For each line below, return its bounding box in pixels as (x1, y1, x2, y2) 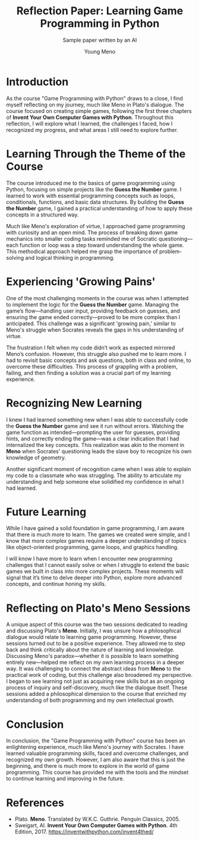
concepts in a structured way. (6, 211, 79, 218)
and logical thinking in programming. (25, 254, 115, 261)
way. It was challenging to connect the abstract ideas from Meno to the (6, 665, 181, 672)
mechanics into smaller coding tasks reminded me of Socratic (6, 235, 157, 242)
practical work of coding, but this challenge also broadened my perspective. (6, 672, 193, 679)
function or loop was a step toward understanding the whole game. (20, 241, 184, 248)
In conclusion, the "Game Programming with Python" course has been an (6, 737, 185, 744)
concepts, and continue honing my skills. (6, 581, 106, 588)
